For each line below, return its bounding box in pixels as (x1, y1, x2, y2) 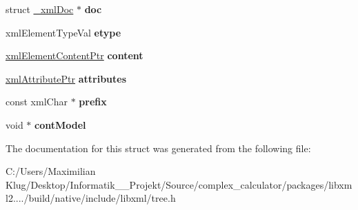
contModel (34, 117, 86, 132)
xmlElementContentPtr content (6, 48, 143, 63)
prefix (79, 94, 107, 109)
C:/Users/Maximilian (6, 164, 96, 178)
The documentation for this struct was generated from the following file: (6, 140, 311, 155)
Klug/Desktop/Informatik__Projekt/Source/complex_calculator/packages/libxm (6, 177, 352, 191)
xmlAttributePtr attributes (6, 71, 127, 85)
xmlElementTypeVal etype (6, 25, 121, 39)
